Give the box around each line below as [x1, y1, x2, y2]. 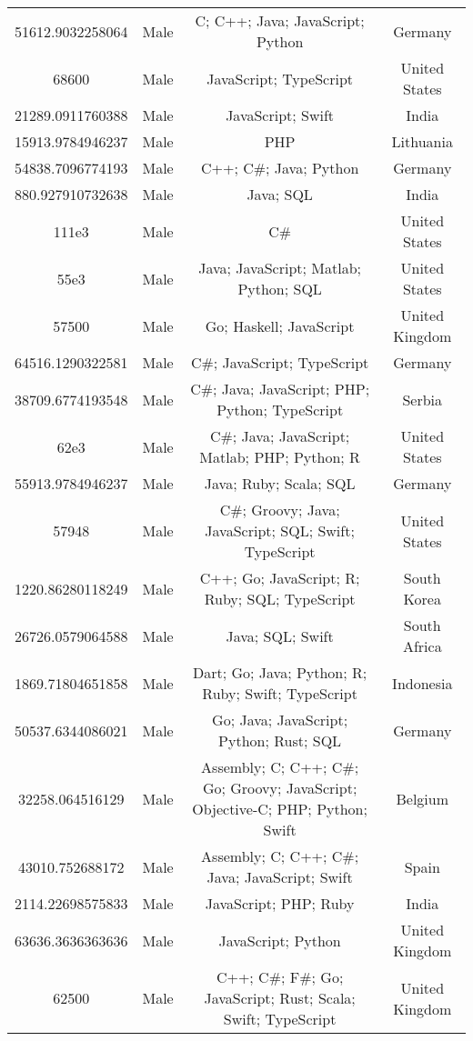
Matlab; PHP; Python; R [199, 446, 360, 467]
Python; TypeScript [216, 399, 344, 420]
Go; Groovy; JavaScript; [202, 777, 357, 798]
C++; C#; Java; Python [200, 157, 359, 178]
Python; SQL [237, 278, 322, 299]
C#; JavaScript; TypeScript [190, 352, 369, 373]
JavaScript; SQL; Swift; [205, 520, 355, 541]
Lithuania [391, 131, 453, 152]
